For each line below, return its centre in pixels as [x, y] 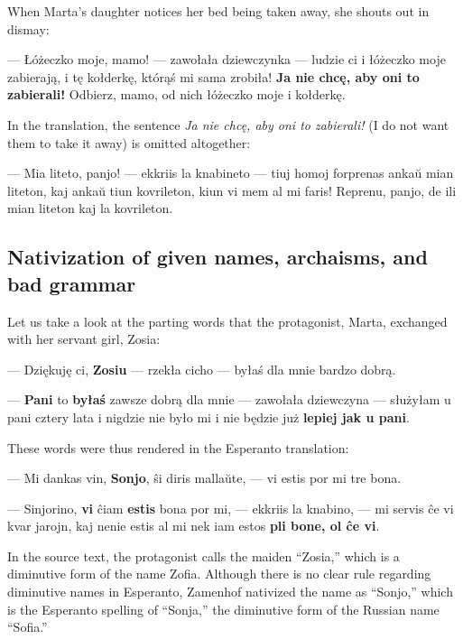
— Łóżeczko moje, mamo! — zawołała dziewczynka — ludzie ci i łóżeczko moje [227, 59]
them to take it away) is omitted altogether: [129, 142]
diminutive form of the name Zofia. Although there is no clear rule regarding [219, 574]
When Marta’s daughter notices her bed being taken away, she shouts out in [218, 11]
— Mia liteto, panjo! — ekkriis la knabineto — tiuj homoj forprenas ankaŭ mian [231, 173]
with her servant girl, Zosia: [84, 339]
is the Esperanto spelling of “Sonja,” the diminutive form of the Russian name [223, 609]
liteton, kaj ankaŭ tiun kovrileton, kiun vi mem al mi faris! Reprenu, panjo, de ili [232, 190]
